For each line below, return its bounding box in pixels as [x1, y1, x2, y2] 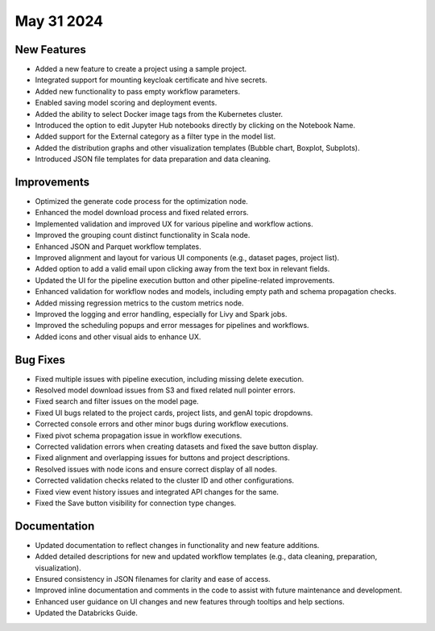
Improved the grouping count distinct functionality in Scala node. [35, 230, 251, 240]
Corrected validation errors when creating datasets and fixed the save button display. [35, 442, 318, 451]
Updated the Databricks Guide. [35, 608, 139, 618]
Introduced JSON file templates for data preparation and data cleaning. [35, 154, 271, 164]
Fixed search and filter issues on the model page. [35, 396, 199, 406]
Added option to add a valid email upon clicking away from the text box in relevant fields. [35, 264, 330, 274]
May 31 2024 [14, 12, 104, 30]
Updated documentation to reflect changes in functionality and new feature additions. [35, 540, 320, 550]
